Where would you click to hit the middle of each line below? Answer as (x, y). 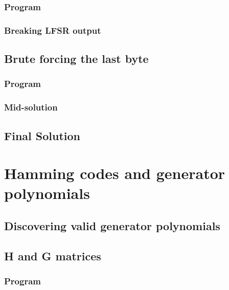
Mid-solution (31, 107)
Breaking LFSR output (53, 30)
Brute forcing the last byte (76, 59)
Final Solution (42, 135)
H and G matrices (53, 255)
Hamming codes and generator (115, 173)
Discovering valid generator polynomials (112, 225)
